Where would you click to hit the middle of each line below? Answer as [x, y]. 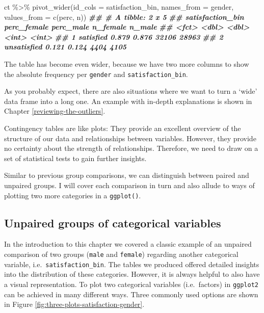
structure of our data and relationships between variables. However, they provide [130, 138]
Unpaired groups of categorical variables [113, 223]
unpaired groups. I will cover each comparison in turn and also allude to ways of [129, 185]
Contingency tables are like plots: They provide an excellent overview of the [123, 128]
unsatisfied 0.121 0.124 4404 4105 [65, 47]
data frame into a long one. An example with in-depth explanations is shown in [128, 101]
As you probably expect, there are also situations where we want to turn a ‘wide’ [131, 91]
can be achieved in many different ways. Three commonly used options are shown [131, 294]
